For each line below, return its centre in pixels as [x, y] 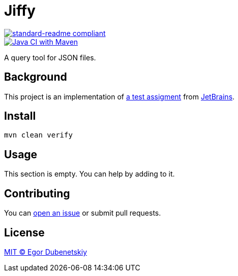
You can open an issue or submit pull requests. [83, 213]
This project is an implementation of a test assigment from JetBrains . [120, 96]
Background [36, 77]
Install [20, 116]
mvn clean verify [38, 135]
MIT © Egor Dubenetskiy [46, 252]
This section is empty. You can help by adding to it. [90, 174]
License [24, 232]
